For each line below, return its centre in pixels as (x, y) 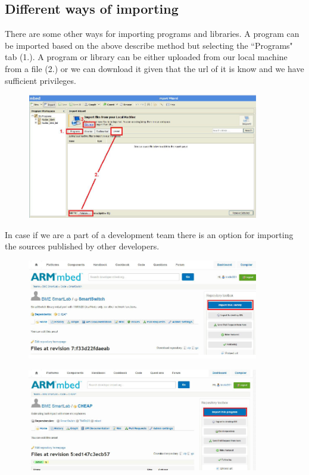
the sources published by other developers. (82, 246)
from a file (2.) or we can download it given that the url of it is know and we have (154, 68)
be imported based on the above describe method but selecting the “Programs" (149, 45)
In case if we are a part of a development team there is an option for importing (149, 234)
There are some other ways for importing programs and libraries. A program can (152, 34)
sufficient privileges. (40, 80)
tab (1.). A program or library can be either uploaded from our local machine (146, 57)
